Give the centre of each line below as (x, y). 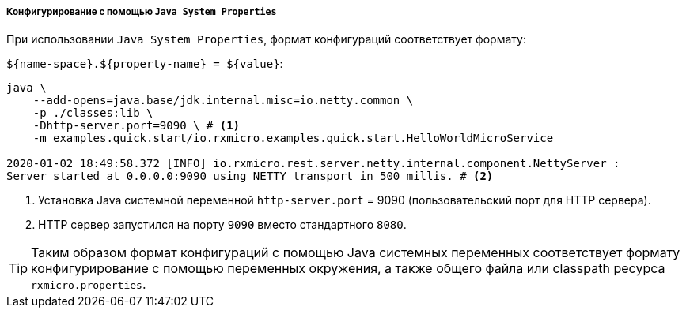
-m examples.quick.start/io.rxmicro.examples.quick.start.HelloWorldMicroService (293, 138)
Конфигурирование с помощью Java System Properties (142, 12)
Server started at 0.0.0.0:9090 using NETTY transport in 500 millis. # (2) (250, 176)
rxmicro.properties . (89, 284)
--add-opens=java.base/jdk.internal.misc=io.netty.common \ (223, 101)
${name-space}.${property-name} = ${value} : (145, 64)
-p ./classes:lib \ (93, 113)
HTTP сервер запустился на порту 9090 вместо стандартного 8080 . (222, 225)
